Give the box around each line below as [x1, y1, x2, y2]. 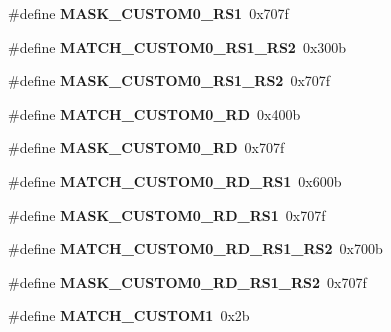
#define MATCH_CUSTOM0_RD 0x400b [8, 103, 301, 124]
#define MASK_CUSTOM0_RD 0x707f [8, 137, 285, 158]
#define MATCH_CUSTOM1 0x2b [8, 305, 250, 326]
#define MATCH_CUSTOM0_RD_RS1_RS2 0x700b [8, 238, 383, 259]
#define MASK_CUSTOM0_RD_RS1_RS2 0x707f [8, 271, 367, 292]
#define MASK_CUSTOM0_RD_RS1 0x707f [8, 204, 326, 225]
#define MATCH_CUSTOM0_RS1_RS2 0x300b [8, 36, 347, 57]
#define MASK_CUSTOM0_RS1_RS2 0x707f [8, 70, 331, 91]
